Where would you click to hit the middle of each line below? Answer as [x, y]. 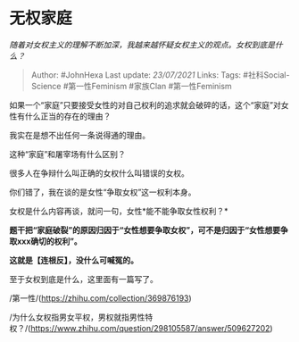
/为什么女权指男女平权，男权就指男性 [77, 317]
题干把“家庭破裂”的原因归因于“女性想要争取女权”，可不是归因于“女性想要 [145, 229]
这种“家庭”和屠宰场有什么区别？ [68, 154]
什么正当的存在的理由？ [68, 116]
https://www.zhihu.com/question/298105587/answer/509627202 [150, 328]
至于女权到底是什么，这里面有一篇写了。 [83, 279]
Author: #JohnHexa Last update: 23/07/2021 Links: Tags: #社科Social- [160, 75]
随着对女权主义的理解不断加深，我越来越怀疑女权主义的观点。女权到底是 [142, 45]
